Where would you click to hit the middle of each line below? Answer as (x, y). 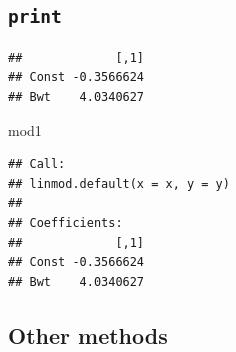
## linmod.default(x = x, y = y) (119, 183)
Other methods (88, 334)
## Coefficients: (65, 222)
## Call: (37, 164)
